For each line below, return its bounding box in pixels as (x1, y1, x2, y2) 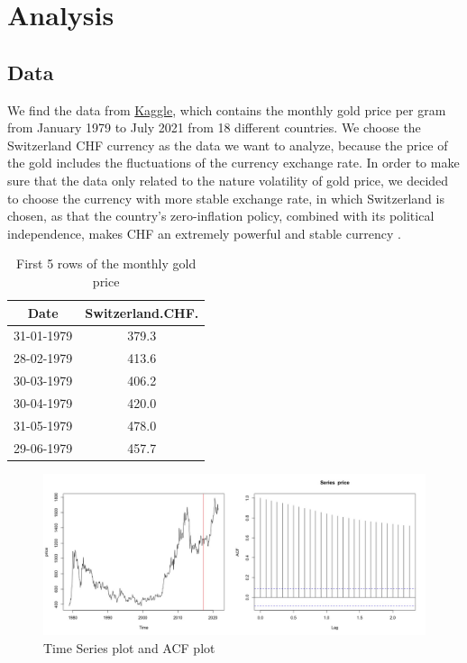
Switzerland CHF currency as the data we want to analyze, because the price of (7, 135, 448, 154)
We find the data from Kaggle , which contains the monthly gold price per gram (7, 100, 446, 119)
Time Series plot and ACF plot (43, 638, 215, 657)
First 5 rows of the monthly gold (16, 254, 197, 273)
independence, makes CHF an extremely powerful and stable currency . (7, 223, 401, 242)
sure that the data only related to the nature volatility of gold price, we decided (7, 170, 449, 189)
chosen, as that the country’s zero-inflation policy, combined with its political (7, 206, 435, 225)
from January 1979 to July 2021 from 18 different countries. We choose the (7, 118, 421, 137)
